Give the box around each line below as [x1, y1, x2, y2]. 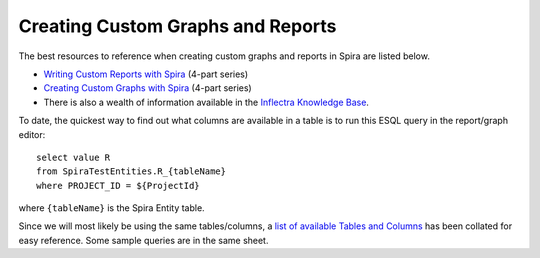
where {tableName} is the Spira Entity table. [18, 202, 205, 214]
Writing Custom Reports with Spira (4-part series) [43, 68, 249, 80]
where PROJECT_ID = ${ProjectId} [36, 180, 200, 191]
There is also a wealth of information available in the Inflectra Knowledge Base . [43, 96, 370, 108]
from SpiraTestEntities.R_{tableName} [36, 166, 227, 177]
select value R [36, 151, 111, 163]
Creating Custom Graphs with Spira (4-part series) [43, 82, 252, 94]
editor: [18, 128, 46, 140]
